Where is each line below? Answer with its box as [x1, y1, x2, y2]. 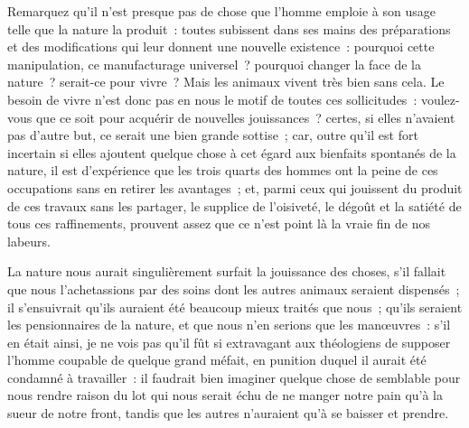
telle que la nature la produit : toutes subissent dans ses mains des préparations [7, 19, 451, 38]
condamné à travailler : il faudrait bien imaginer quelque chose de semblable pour [7, 368, 461, 386]
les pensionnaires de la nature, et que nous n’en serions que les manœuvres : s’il [7, 315, 451, 334]
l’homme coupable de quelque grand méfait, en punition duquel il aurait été [7, 350, 427, 369]
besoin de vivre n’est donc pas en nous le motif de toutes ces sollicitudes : [7, 89, 417, 108]
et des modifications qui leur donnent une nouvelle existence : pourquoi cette [7, 37, 435, 56]
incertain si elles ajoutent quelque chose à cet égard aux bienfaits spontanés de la [7, 143, 456, 162]
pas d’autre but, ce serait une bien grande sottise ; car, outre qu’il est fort [7, 126, 418, 144]
